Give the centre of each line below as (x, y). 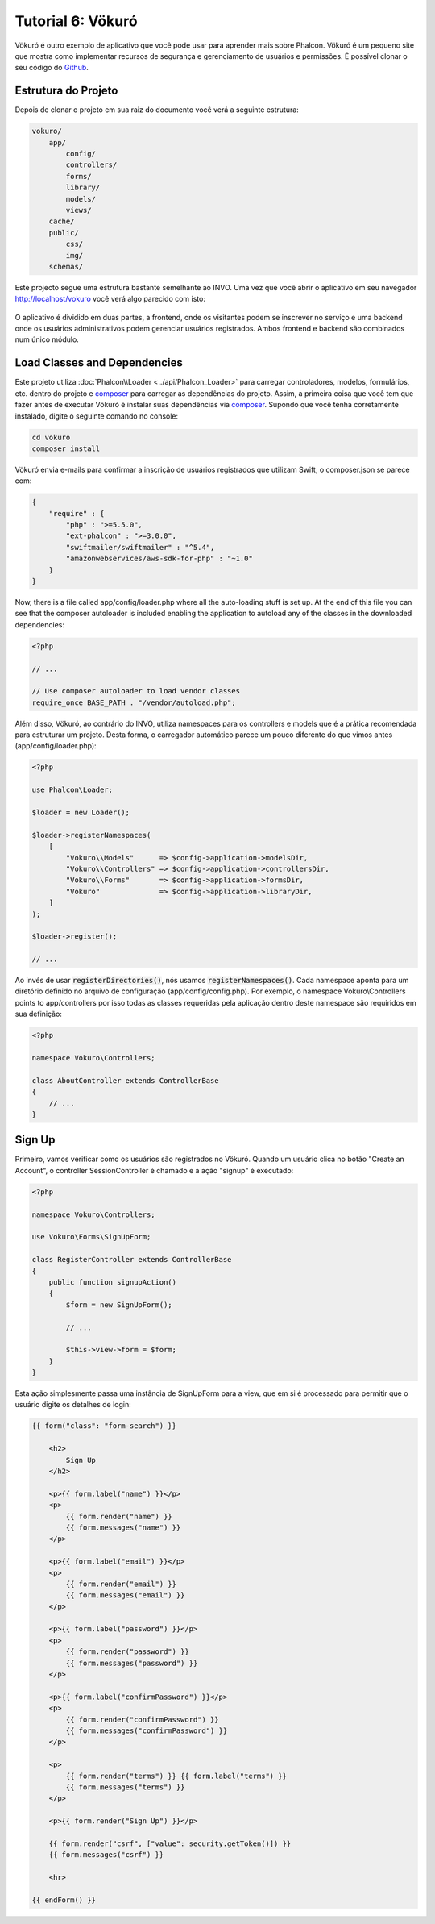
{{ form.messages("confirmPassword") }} (147, 1731)
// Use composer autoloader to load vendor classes (136, 691)
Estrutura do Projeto (66, 91)
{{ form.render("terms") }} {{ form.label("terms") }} (176, 1776)
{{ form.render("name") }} (119, 1516)
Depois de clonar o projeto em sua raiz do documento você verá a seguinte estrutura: (157, 110)
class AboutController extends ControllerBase (125, 1080)
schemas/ (66, 267)
